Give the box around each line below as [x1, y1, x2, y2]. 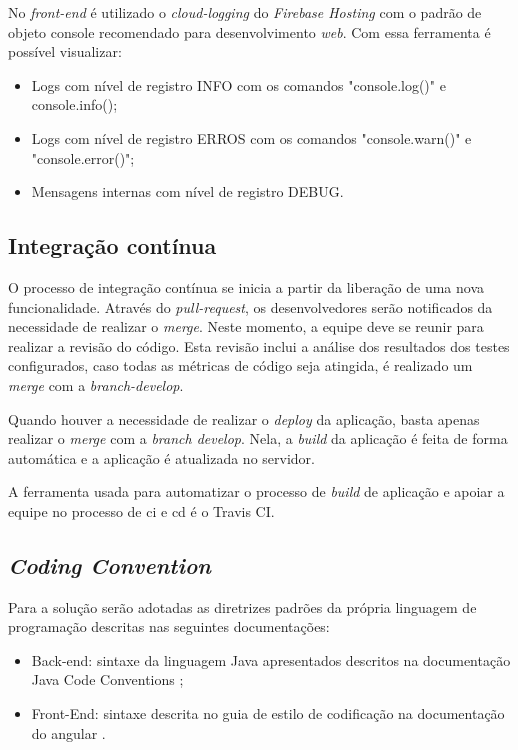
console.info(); [31, 94, 118, 115]
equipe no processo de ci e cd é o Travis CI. [8, 500, 275, 521]
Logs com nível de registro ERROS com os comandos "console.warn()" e [31, 127, 472, 148]
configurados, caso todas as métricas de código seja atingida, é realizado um [8, 355, 473, 376]
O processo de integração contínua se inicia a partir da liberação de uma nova [8, 276, 485, 297]
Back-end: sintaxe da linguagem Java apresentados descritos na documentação [31, 649, 511, 670]
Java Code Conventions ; [31, 669, 184, 690]
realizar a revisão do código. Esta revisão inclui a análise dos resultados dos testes [8, 335, 510, 356]
